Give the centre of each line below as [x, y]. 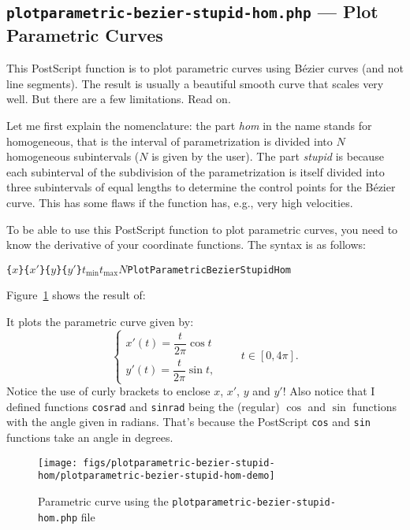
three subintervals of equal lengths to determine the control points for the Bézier [201, 187]
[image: [58, 463]
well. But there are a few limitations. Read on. [119, 99]
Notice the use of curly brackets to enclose [108, 391]
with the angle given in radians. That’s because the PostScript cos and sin [189, 422]
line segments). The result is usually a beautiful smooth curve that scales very [195, 83]
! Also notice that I [329, 391]
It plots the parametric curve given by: [100, 321]
